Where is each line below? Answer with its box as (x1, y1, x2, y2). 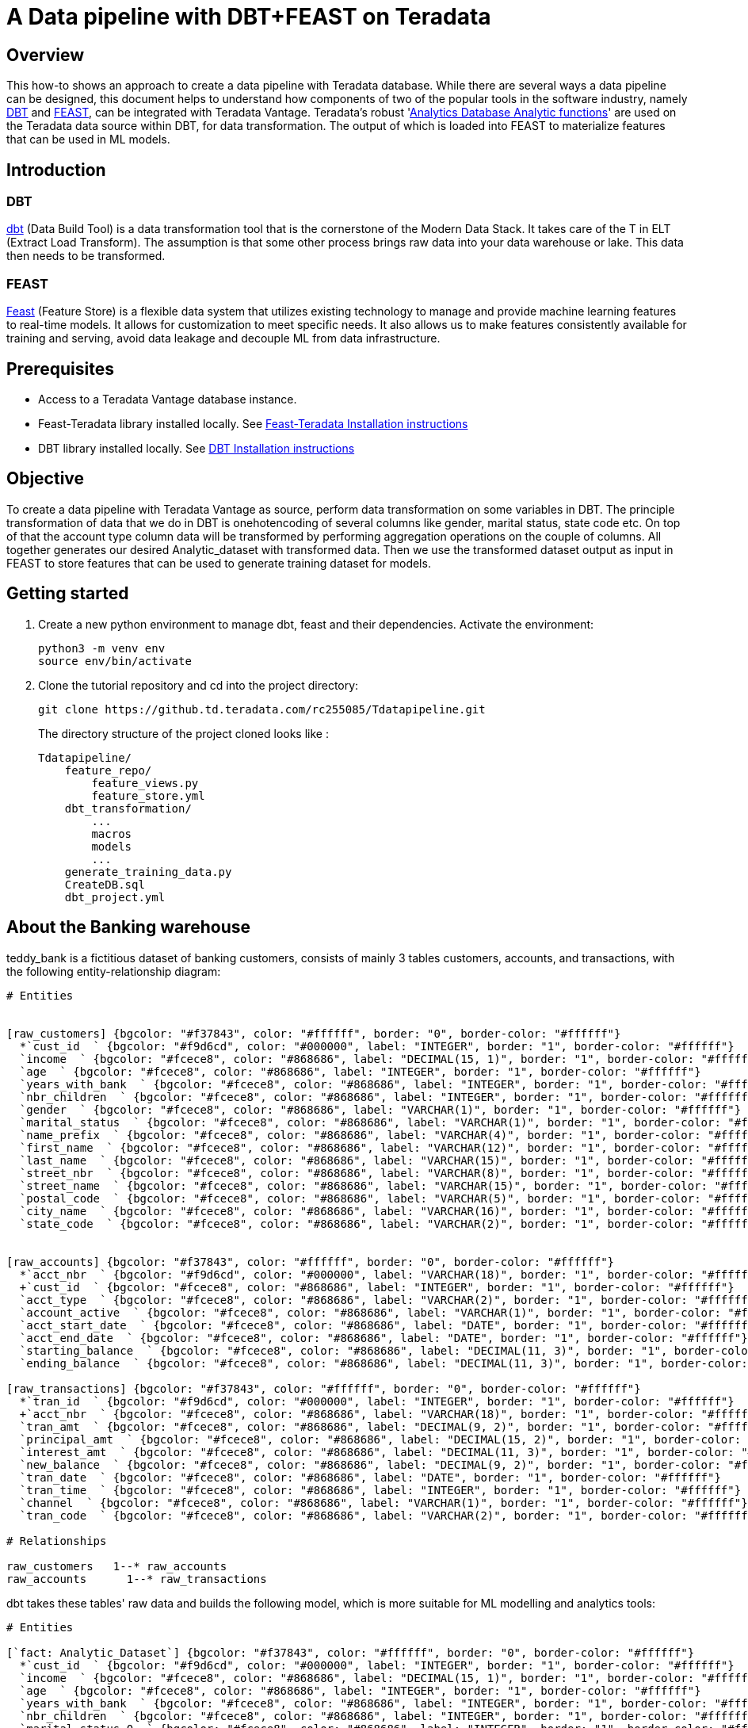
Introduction (6, 159, 106, 180)
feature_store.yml (91, 789, 205, 802)
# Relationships (6, 1534, 107, 1547)
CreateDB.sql (64, 877, 145, 891)
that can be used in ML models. (6, 132, 170, 147)
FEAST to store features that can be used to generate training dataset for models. (6, 556, 431, 570)
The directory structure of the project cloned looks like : (38, 726, 329, 740)
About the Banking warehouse (6, 917, 251, 938)
